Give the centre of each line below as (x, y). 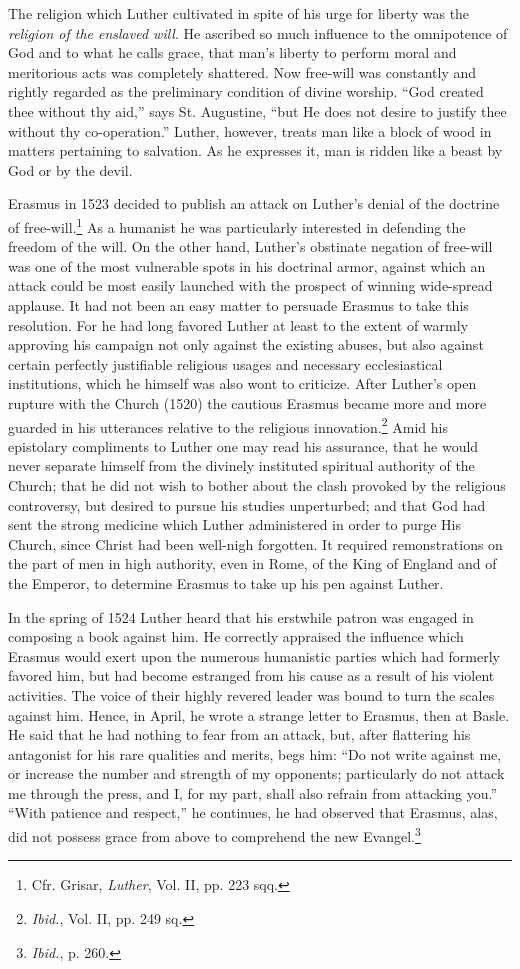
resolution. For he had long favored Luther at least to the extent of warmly (238, 324)
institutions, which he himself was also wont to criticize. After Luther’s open (242, 383)
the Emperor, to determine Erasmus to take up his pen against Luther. (226, 582)
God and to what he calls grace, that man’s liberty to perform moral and (232, 52)
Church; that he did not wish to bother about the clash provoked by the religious (257, 484)
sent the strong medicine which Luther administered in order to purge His (235, 524)
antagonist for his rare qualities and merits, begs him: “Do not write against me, (255, 753)
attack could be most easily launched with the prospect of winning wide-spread (250, 285)
